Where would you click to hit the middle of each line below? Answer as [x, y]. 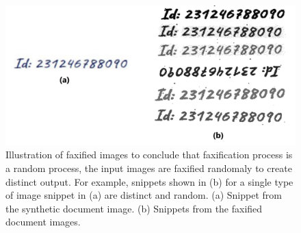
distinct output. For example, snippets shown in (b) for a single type [149, 181]
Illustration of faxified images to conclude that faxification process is [149, 155]
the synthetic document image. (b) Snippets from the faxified [134, 208]
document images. [43, 222]
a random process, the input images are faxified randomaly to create [149, 168]
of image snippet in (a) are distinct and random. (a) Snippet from [144, 195]
